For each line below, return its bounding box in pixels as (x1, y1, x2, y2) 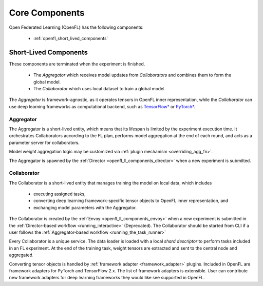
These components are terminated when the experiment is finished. (9, 61, 145, 67)
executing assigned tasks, (33, 191, 86, 197)
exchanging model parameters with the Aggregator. (33, 204, 137, 210)
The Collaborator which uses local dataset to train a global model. (33, 86, 166, 92)
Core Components (9, 7, 85, 18)
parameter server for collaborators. (9, 140, 80, 145)
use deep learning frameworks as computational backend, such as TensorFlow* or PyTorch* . (9, 103, 195, 109)
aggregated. (9, 252, 34, 258)
